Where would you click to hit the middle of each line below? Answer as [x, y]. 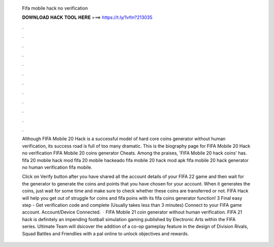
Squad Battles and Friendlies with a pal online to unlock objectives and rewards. [106, 233]
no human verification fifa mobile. [57, 167]
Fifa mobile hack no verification [55, 8]
